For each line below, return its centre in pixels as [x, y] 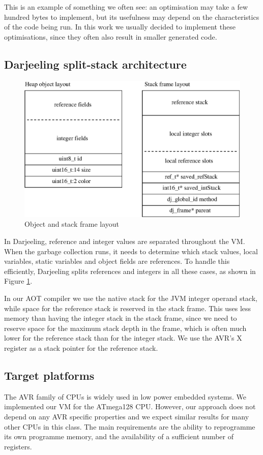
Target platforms [49, 375]
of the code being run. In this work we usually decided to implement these [120, 27]
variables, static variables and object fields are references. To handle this [117, 261]
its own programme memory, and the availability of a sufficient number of [119, 436]
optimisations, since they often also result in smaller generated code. [111, 36]
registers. [18, 446]
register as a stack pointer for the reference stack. [81, 348]
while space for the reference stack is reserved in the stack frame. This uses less [128, 308]
